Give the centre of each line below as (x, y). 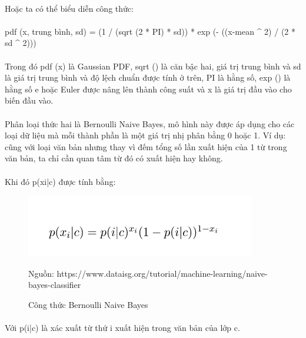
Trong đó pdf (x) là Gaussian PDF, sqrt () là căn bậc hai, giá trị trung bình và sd (153, 66)
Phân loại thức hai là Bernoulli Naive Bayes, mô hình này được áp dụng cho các (150, 123)
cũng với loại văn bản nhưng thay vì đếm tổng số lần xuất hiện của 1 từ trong (146, 146)
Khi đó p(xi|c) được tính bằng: (60, 181)
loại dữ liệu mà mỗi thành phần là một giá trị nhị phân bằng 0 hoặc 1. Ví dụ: (145, 135)
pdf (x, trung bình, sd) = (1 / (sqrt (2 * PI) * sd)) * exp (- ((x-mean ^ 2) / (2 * (150, 31)
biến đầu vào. (29, 100)
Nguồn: (41, 273)
